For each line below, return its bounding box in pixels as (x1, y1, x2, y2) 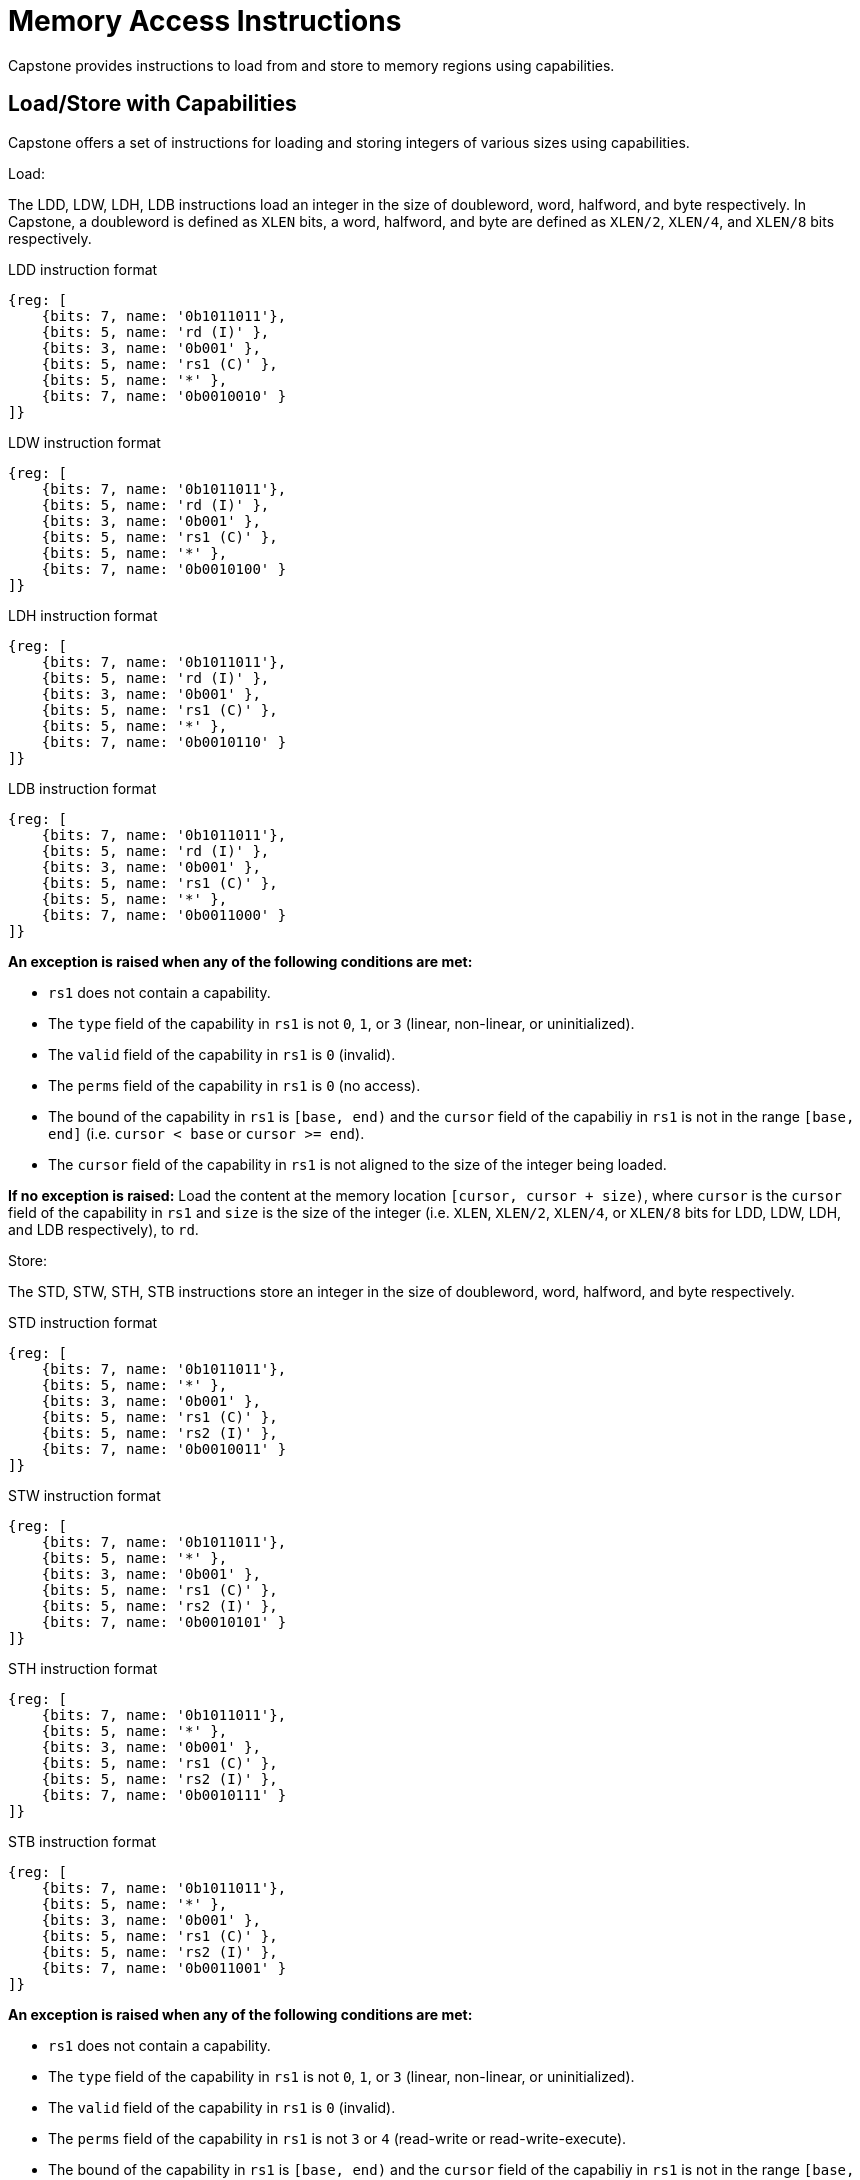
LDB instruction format (8, 779, 157, 797)
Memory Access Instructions (8, 4, 402, 38)
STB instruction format (8, 1832, 157, 1850)
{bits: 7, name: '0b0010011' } (41, 1440, 287, 1457)
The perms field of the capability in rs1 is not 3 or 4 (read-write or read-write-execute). (48, 2129, 627, 2147)
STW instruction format (8, 1486, 161, 1504)
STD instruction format (8, 1313, 158, 1331)
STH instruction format (8, 1659, 158, 1677)
